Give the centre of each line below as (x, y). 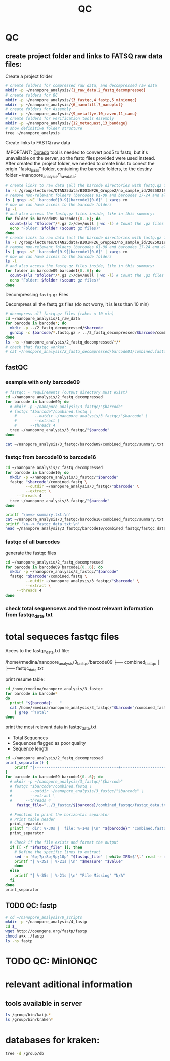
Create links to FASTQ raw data (38, 142)
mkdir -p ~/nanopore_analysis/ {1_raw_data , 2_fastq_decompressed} (75, 90)
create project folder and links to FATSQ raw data (84, 56)
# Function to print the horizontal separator (60, 814)
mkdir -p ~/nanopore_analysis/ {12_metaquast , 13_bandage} (67, 123)
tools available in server (44, 1003)
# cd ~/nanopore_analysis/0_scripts (44, 917)
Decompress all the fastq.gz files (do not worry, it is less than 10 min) (77, 304)
